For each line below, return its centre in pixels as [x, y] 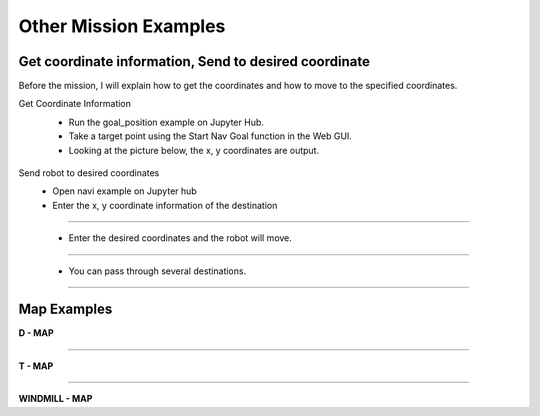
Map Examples [65, 309]
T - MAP [36, 366]
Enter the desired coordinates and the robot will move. [180, 238]
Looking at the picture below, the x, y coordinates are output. [194, 150]
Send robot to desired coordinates [89, 173]
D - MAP [36, 333]
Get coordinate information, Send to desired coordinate [194, 61]
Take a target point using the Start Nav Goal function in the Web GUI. [210, 136]
